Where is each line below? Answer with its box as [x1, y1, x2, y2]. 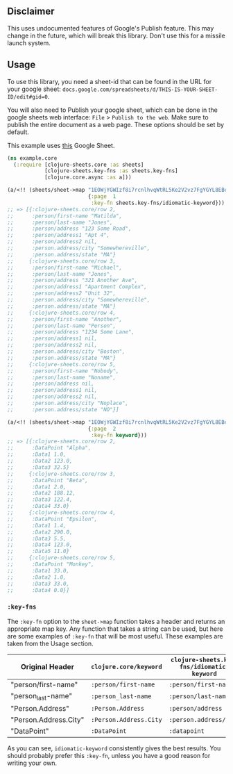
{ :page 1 [87, 193, 116, 200]
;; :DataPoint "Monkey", [7, 561, 95, 568]
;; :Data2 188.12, [7, 490, 76, 497]
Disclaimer [7, 6, 55, 17]
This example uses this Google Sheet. [7, 141, 115, 149]
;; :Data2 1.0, [7, 573, 67, 581]
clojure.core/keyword [91, 663, 162, 670]
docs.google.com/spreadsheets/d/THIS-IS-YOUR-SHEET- [62, 86, 218, 93]
